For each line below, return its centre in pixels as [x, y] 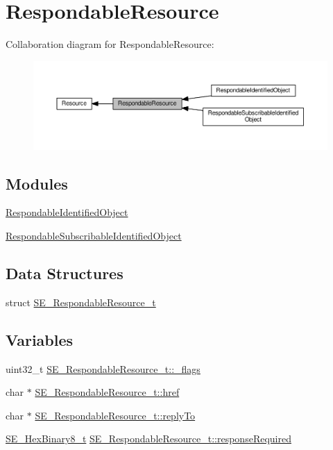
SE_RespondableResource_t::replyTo [115, 415]
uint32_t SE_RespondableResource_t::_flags [103, 368]
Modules [37, 183]
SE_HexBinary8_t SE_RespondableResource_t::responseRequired [148, 439]
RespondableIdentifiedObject [67, 212]
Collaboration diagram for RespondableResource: [110, 44]
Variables [40, 339]
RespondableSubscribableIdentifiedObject [94, 236]
